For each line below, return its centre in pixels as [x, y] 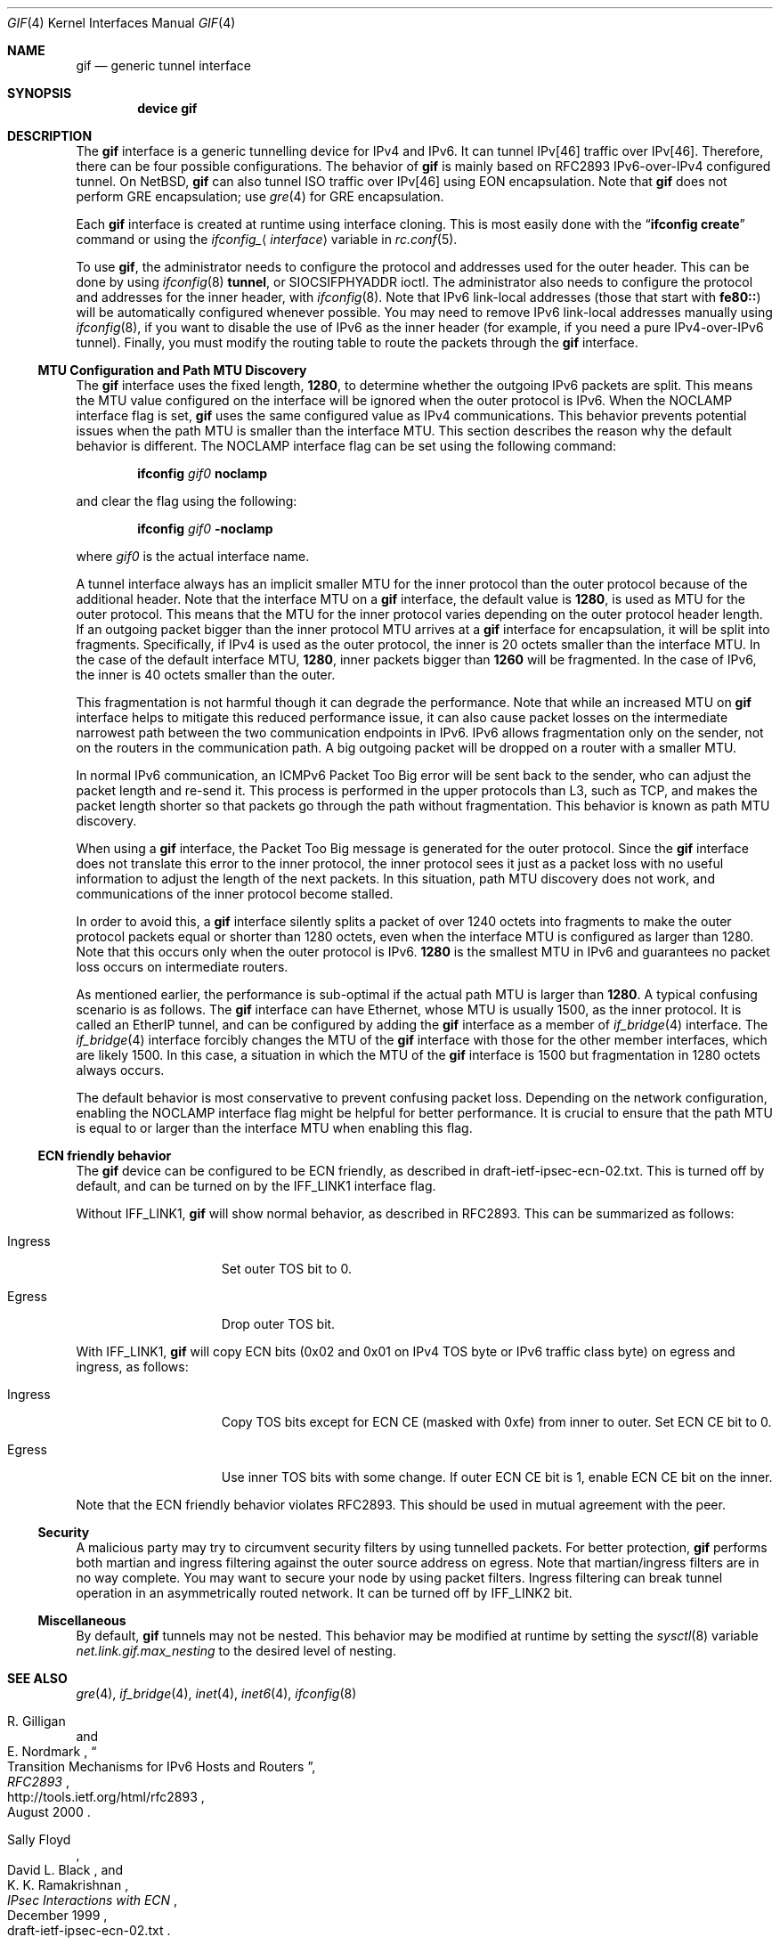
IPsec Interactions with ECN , [93, 1900]
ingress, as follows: [132, 1367]
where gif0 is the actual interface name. [193, 556]
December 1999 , [57, 1915]
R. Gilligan [37, 1721]
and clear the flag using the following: [187, 501]
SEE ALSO [37, 1678]
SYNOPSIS [40, 93]
